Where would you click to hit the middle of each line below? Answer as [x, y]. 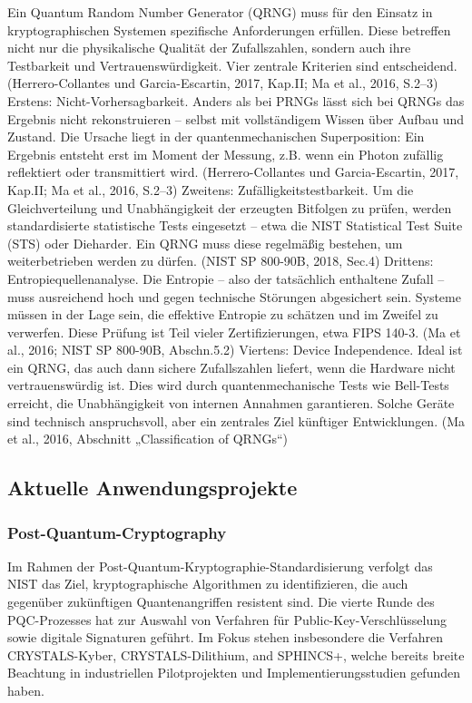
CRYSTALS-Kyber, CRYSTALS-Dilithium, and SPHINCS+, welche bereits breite [236, 654]
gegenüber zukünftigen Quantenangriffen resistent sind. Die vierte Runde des [221, 602]
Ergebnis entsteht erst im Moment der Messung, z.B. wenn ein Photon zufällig [226, 154]
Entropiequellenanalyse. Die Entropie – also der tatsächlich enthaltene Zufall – [226, 278]
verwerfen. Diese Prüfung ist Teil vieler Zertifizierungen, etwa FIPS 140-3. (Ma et [234, 332]
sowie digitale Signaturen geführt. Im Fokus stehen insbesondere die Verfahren [225, 637]
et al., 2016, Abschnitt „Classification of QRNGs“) [147, 439]
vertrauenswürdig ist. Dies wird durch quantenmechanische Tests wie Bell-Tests [228, 385]
